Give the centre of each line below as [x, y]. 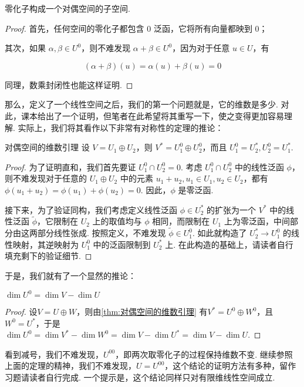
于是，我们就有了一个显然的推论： [70, 275]
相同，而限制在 [181, 221]
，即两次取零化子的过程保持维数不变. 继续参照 [204, 354]
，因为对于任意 [201, 48]
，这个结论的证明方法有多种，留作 [230, 366]
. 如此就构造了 [219, 233]
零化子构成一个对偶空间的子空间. [67, 8]
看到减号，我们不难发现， [54, 354]
